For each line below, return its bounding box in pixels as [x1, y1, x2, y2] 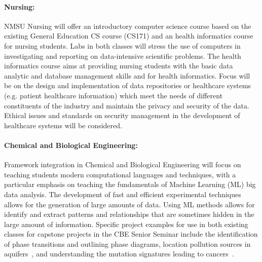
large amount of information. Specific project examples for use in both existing [4, 218, 248, 229]
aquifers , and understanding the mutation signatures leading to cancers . [4, 248, 234, 259]
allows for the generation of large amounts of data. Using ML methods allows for [4, 199, 255, 209]
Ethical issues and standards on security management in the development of [4, 110, 240, 121]
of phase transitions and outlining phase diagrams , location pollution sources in [4, 238, 251, 249]
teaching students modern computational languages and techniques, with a [4, 169, 236, 179]
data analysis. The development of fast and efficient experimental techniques [4, 189, 241, 199]
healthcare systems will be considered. [4, 120, 122, 130]
